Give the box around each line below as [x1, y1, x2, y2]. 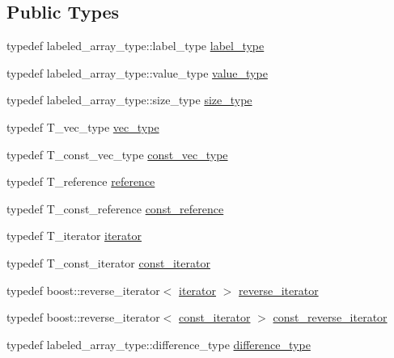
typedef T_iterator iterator [6, 227, 142, 244]
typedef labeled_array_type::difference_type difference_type [6, 335, 311, 352]
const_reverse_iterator [273, 309, 388, 326]
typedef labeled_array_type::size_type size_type [6, 91, 252, 108]
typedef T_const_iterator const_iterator [6, 254, 210, 271]
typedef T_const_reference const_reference [6, 200, 224, 217]
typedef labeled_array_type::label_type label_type [6, 37, 265, 54]
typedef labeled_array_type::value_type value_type [6, 64, 268, 81]
